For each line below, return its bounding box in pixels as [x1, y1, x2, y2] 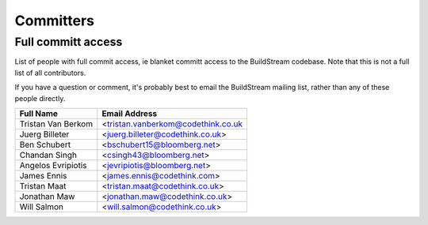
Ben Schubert [19, 139, 71, 150]
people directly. [14, 93, 66, 103]
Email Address [101, 107, 158, 118]
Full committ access [14, 35, 123, 49]
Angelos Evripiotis [19, 159, 87, 171]
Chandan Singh [19, 149, 77, 160]
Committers [14, 12, 95, 29]
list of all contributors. [14, 68, 86, 77]
